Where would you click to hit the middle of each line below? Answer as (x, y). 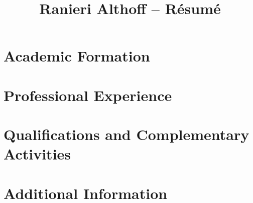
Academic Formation (77, 56)
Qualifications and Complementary (126, 134)
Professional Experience (88, 95)
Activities (37, 154)
